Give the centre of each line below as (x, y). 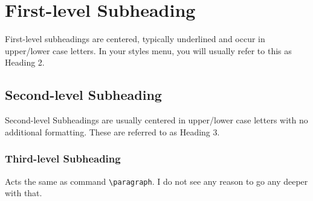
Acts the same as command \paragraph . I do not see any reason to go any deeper (156, 181)
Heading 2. (25, 62)
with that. (24, 193)
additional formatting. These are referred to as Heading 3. (112, 131)
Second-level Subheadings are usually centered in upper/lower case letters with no (156, 120)
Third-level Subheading (63, 159)
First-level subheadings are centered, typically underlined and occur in (135, 39)
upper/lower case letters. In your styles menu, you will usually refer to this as (148, 50)
